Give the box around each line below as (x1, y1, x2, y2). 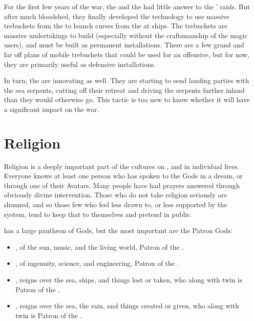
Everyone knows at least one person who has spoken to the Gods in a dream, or (4, 171, 243, 181)
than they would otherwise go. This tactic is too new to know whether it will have (4, 94, 250, 105)
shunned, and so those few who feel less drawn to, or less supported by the (4, 199, 227, 210)
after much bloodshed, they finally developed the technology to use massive (4, 11, 230, 21)
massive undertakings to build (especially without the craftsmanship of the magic (4, 30, 248, 40)
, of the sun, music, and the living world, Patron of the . (15, 241, 184, 252)
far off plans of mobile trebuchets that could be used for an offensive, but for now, (4, 49, 250, 59)
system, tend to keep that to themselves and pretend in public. (4, 209, 192, 219)
